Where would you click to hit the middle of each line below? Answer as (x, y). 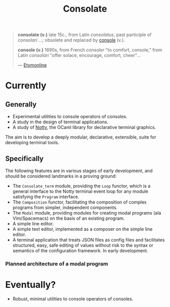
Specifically (25, 159)
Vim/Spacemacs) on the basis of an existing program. (69, 218)
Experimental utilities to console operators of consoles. (70, 117)
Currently (26, 86)
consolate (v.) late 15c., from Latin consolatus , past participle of (84, 35)
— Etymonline (32, 65)
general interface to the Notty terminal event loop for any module (80, 191)
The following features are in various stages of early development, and (79, 171)
